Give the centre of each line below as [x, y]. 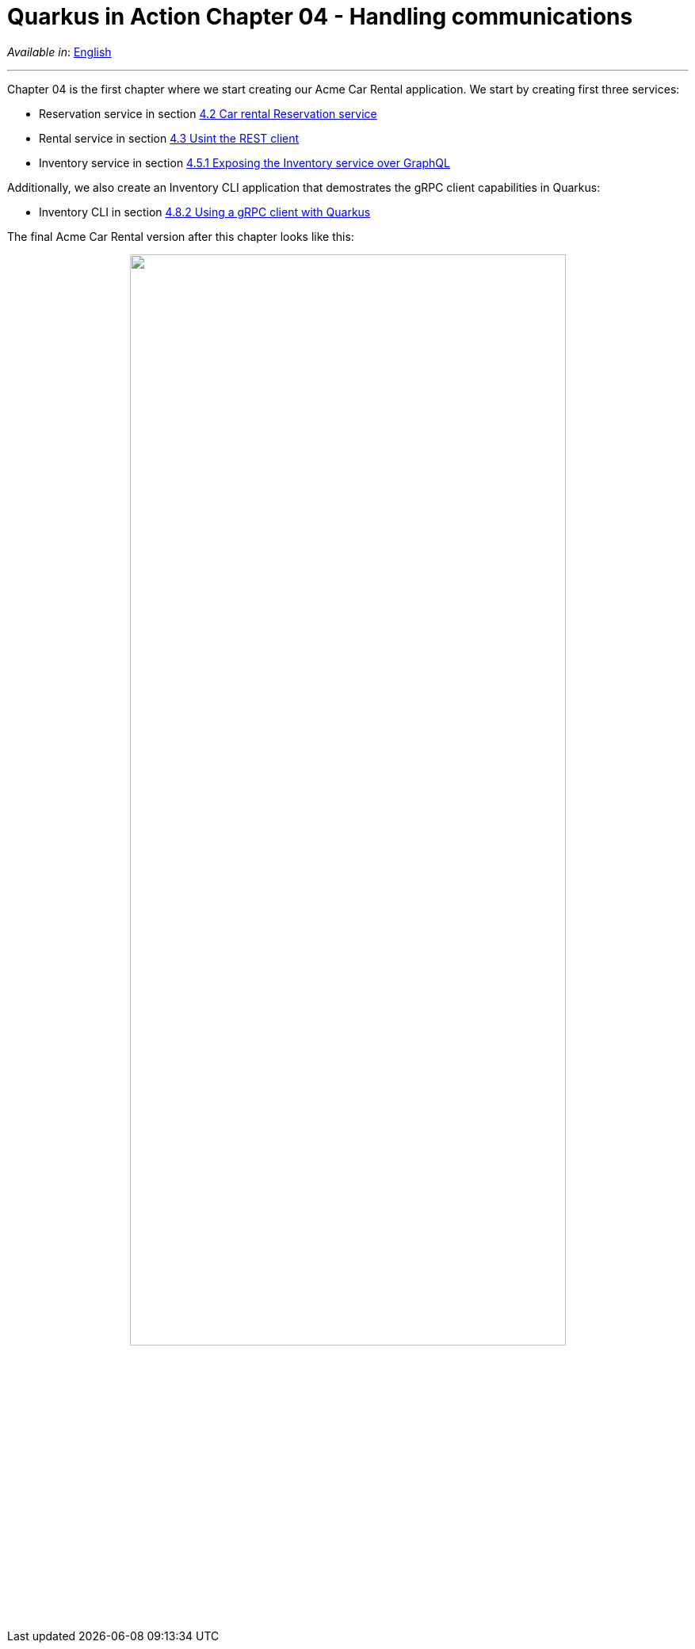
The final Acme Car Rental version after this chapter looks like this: [181, 236]
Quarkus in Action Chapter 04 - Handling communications [320, 17]
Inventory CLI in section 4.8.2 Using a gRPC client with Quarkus [205, 212]
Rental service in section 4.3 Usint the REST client [169, 138]
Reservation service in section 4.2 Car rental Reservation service [208, 113]
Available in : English [59, 52]
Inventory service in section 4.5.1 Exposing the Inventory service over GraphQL [244, 162]
